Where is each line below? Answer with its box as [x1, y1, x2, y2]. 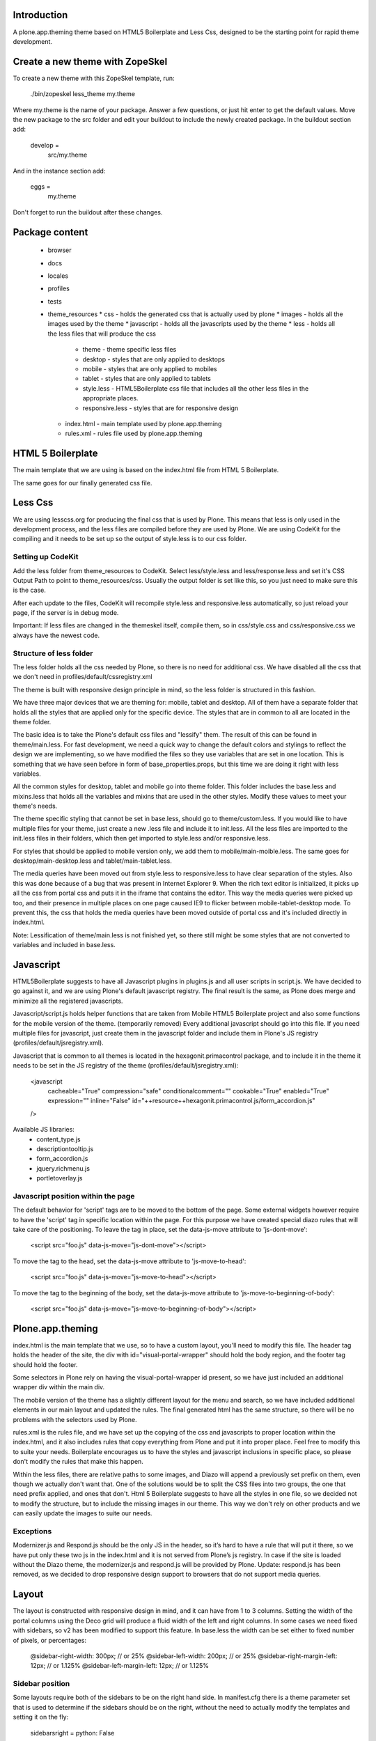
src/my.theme [47, 150, 88, 159]
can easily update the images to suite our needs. [13, 1509, 152, 1517]
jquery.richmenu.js [36, 1164, 91, 1173]
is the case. [13, 586, 47, 595]
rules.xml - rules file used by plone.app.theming [65, 429, 203, 438]
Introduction [13, 9, 68, 21]
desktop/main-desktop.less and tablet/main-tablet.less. [13, 857, 172, 865]
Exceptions [13, 1526, 52, 1536]
